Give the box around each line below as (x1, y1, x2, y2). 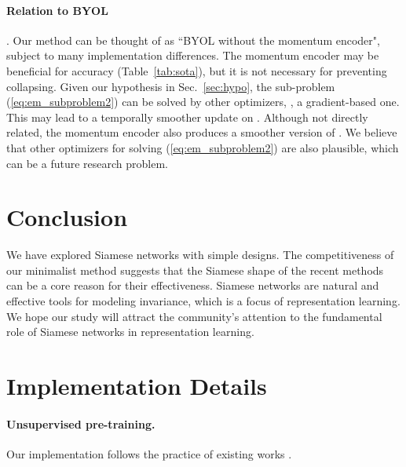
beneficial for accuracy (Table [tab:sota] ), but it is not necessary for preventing (6, 62, 387, 78)
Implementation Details (6, 370, 267, 402)
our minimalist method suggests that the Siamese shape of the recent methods (6, 261, 384, 278)
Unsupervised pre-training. (6, 415, 155, 432)
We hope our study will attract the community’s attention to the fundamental (6, 308, 382, 324)
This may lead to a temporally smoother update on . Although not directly (6, 108, 368, 125)
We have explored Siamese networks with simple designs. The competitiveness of (6, 246, 394, 263)
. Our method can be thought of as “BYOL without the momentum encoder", (6, 31, 380, 48)
